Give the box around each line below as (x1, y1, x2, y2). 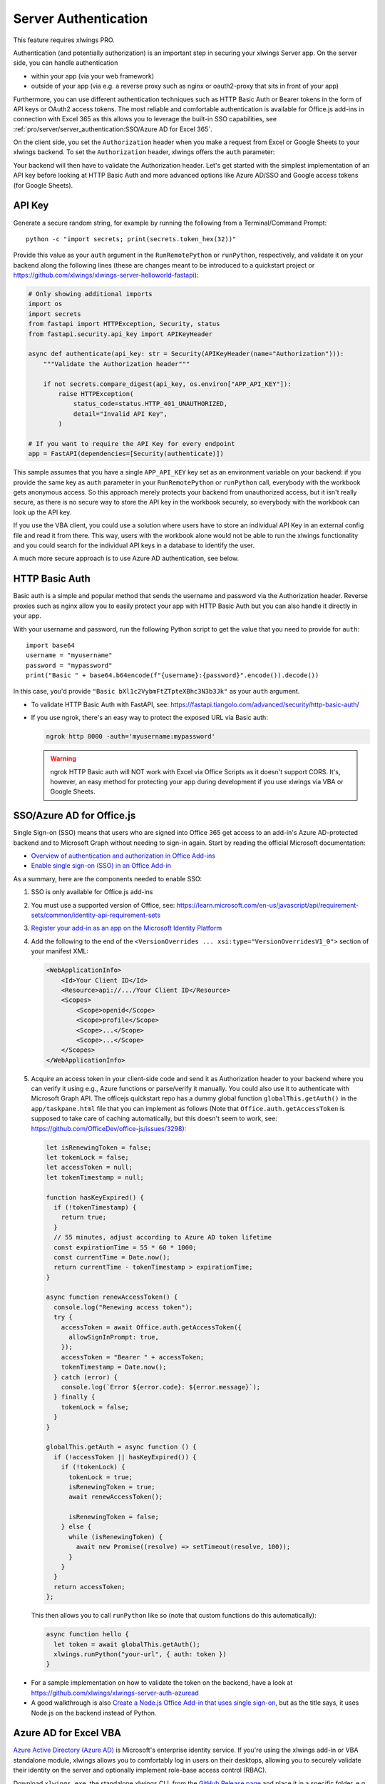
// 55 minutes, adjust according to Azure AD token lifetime (53, 1233, 272, 1242)
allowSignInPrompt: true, (68, 1333, 160, 1342)
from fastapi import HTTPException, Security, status (28, 320, 220, 328)
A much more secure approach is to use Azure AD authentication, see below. (13, 554, 239, 563)
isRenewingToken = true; (68, 1483, 156, 1491)
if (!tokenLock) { (61, 1463, 125, 1471)
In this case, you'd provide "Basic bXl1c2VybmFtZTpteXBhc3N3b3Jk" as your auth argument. (13, 687, 300, 696)
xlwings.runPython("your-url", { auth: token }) (53, 1650, 227, 1658)
